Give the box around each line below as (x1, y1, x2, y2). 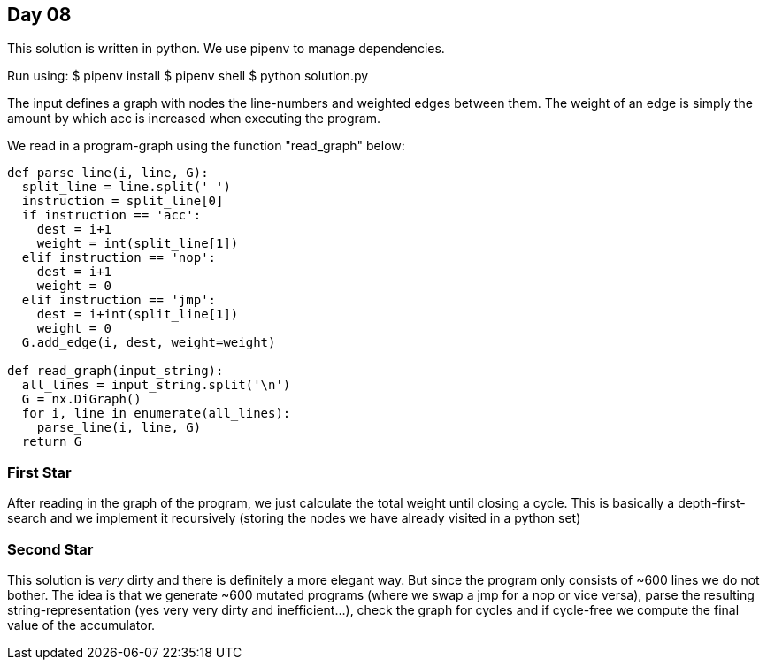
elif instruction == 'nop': (21, 250, 217, 265)
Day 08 (7, 4, 72, 26)
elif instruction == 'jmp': (21, 293, 217, 308)
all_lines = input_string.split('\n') (21, 378, 291, 393)
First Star (7, 463, 72, 481)
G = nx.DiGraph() (21, 392, 142, 407)
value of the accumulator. (7, 617, 156, 632)
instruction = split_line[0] (21, 194, 224, 209)
